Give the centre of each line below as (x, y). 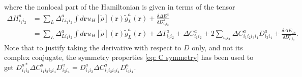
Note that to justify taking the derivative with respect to (93, 47)
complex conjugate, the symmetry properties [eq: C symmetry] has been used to (129, 57)
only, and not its (217, 47)
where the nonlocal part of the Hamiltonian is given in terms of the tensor (120, 7)
